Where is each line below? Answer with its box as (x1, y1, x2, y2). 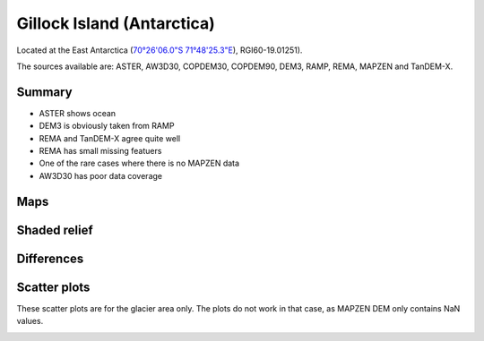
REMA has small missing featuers (39, 146, 162, 157)
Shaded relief (16, 222, 93, 237)
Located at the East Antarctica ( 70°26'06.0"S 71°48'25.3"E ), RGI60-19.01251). (16, 45, 303, 55)
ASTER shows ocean (39, 107, 117, 118)
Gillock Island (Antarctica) (16, 13, 215, 33)
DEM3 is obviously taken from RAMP (39, 121, 175, 132)
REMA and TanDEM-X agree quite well (39, 132, 181, 143)
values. (16, 316, 44, 327)
